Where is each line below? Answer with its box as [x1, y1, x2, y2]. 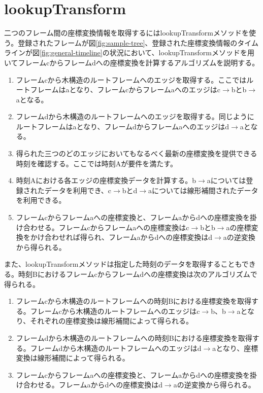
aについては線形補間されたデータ [148, 185, 258, 195]
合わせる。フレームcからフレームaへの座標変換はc [23, 222, 189, 232]
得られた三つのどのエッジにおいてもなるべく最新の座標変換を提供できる [16, 148, 257, 159]
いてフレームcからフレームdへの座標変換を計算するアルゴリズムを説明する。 [4, 57, 259, 67]
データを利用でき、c [44, 185, 112, 195]
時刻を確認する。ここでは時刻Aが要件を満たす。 [16, 158, 177, 168]
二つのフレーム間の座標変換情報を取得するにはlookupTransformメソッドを [4, 27, 249, 38]
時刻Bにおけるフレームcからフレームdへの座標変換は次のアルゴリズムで [18, 269, 257, 279]
